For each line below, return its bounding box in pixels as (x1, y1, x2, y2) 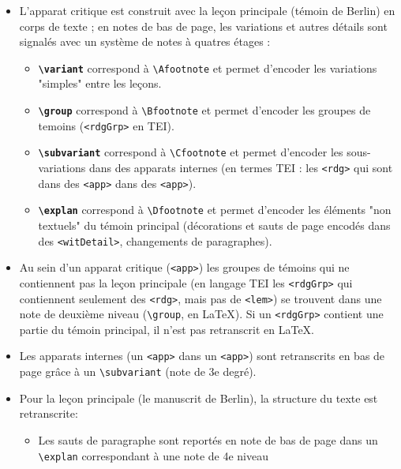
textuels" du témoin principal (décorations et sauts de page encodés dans (38, 216, 391, 233)
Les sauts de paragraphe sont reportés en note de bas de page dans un (38, 431, 378, 448)
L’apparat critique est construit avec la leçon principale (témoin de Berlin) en (19, 2, 395, 18)
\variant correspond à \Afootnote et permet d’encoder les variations (38, 59, 377, 76)
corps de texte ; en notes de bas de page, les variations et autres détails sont (19, 17, 388, 34)
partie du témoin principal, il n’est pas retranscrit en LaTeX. (19, 321, 314, 337)
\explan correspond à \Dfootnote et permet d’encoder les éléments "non (38, 201, 392, 218)
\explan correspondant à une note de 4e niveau (38, 447, 268, 463)
